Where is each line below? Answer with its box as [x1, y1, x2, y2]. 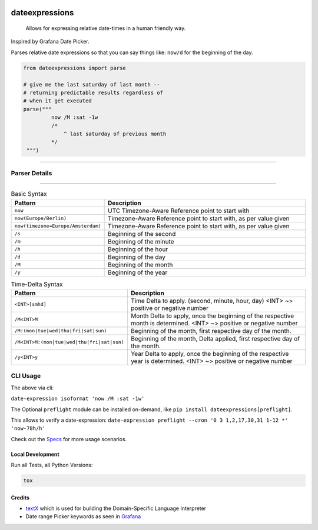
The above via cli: [11, 384, 54, 391]
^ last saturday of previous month [64, 130, 167, 137]
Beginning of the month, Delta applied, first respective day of [130, 334, 300, 342]
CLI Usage [11, 372, 41, 380]
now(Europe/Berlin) [14, 215, 67, 222]
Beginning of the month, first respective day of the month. [130, 326, 291, 335]
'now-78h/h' [11, 425, 45, 432]
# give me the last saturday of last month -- [23, 81, 160, 88]
